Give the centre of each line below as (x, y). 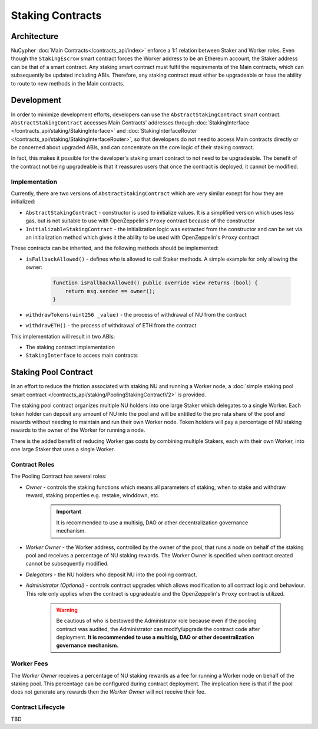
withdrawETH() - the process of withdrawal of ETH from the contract (111, 326)
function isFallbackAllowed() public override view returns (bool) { (155, 283)
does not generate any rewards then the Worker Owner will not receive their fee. (108, 692)
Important (69, 512)
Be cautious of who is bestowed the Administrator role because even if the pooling (156, 621)
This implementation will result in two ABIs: (63, 336)
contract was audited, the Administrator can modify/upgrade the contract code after (158, 629)
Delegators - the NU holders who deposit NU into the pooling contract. (111, 574)
